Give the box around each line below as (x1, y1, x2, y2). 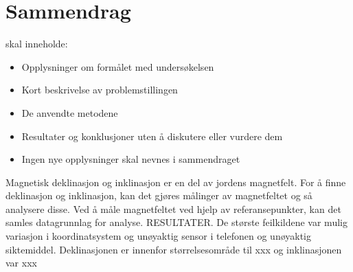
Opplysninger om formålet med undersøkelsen (21, 59, 214, 73)
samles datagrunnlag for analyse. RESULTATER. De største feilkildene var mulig (5, 215, 348, 229)
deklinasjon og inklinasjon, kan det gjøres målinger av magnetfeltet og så (5, 188, 312, 203)
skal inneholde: (5, 36, 68, 51)
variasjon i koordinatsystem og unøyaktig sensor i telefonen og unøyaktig (5, 229, 312, 243)
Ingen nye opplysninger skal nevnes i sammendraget (21, 152, 240, 166)
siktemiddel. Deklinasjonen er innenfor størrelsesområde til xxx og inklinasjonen (5, 242, 342, 256)
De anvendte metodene (21, 105, 118, 120)
